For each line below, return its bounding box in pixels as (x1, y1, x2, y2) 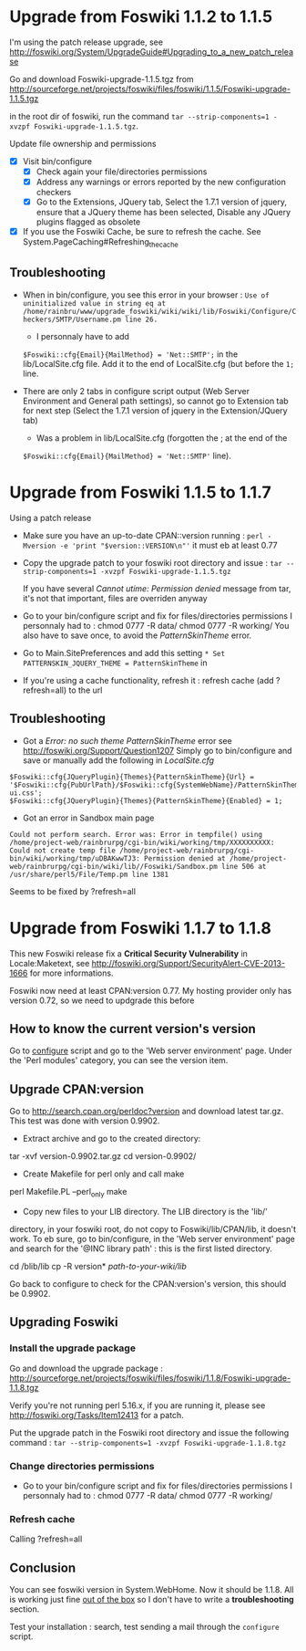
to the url (67, 684, 103, 695)
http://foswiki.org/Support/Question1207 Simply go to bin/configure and (22, 745, 293, 756)
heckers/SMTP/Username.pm (22, 315, 121, 324)
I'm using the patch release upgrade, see (9, 37, 164, 47)
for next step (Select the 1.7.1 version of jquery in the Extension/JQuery (22, 404, 289, 416)
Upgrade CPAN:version (9, 1082, 144, 1097)
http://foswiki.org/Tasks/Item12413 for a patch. (9, 1409, 184, 1420)
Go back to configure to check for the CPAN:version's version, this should (9, 1278, 287, 1289)
